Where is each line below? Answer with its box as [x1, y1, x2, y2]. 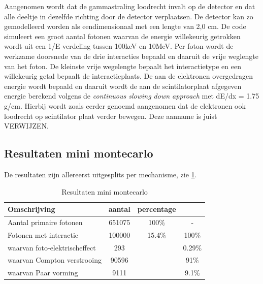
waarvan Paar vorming [8, 267, 78, 278]
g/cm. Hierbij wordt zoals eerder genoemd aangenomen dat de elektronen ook [4, 100, 246, 111]
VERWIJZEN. [4, 120, 49, 131]
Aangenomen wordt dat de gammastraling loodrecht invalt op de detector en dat [4, 1, 255, 11]
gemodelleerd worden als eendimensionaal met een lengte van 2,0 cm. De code [4, 21, 246, 31]
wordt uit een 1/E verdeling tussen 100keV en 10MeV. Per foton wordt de [4, 41, 234, 51]
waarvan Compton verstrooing [8, 255, 102, 265]
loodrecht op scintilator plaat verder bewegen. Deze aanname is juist [4, 110, 217, 121]
